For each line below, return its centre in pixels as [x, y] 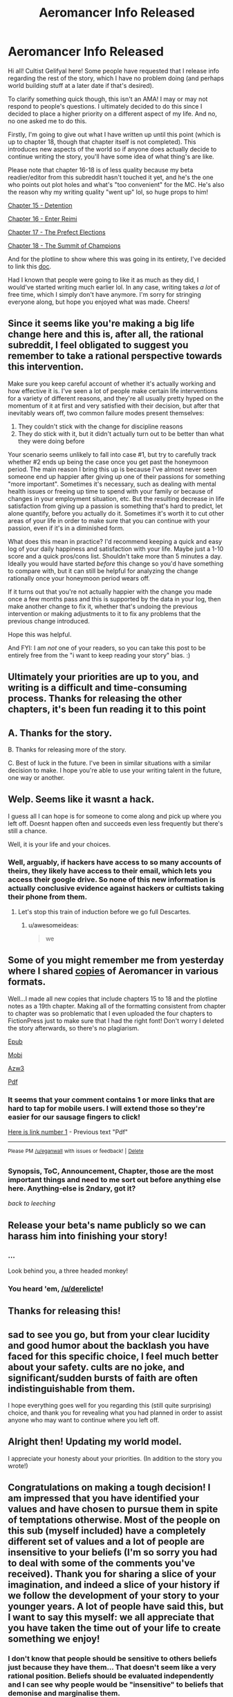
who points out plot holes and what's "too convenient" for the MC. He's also [116, 184]
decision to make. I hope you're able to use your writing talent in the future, [115, 770]
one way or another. [36, 777]
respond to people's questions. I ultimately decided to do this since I [105, 106]
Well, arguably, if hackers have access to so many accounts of [115, 862]
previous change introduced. [49, 621]
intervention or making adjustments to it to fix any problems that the [104, 613]
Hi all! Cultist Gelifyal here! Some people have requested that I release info [114, 71]
